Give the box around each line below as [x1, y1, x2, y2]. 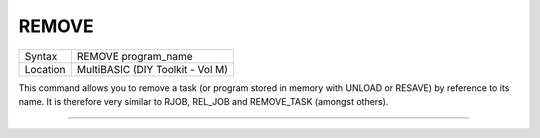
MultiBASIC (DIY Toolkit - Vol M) [76, 62, 229, 76]
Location [24, 62, 66, 76]
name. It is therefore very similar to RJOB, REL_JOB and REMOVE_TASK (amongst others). [18, 95, 389, 107]
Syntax [24, 49, 58, 63]
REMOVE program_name [76, 49, 194, 63]
